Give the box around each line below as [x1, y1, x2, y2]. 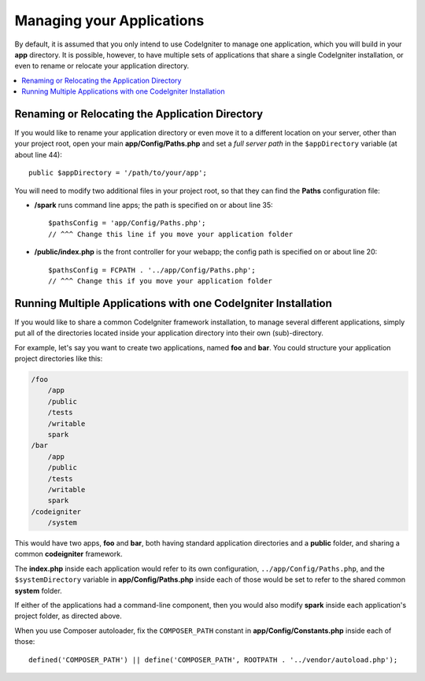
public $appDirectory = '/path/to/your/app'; [28, 168, 208, 177]
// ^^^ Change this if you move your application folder [48, 276, 273, 285]
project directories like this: [14, 354, 103, 363]
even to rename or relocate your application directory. [14, 61, 190, 71]
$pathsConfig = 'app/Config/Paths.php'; [48, 219, 206, 228]
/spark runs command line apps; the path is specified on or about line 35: [34, 200, 273, 209]
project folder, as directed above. [14, 611, 122, 621]
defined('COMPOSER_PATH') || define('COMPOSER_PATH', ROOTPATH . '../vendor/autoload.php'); [28, 655, 398, 664]
